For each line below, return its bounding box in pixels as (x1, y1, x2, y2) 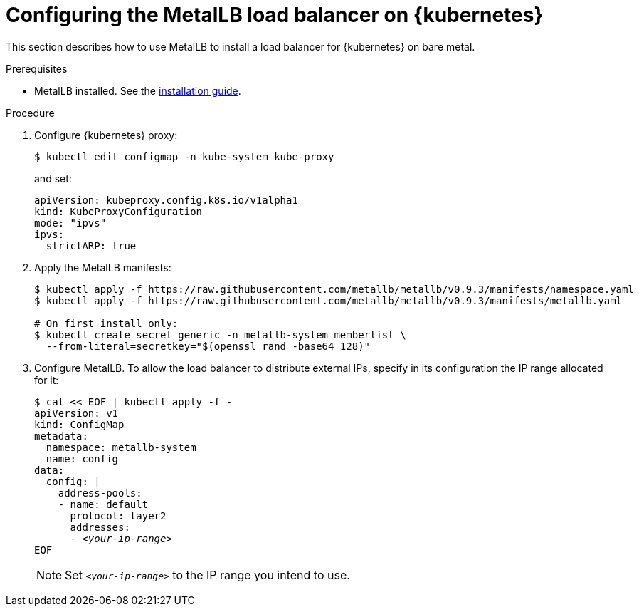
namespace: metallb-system (46, 441, 196, 453)
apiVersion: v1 (34, 407, 119, 419)
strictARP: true (46, 239, 137, 251)
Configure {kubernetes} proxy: (34, 128, 178, 141)
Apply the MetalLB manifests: (34, 261, 171, 274)
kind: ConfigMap (34, 418, 125, 430)
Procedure (6, 106, 55, 119)
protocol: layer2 (70, 509, 167, 522)
